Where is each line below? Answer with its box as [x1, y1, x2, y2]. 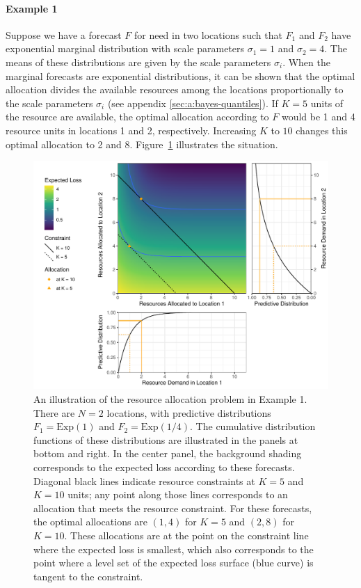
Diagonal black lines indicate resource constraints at [33, 473, 255, 488]
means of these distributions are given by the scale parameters [6, 54, 271, 69]
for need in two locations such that [134, 27, 282, 42]
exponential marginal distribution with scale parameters [6, 41, 245, 56]
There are [33, 405, 75, 420]
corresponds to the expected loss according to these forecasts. [33, 460, 295, 475]
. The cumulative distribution [190, 419, 316, 434]
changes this [296, 122, 348, 137]
